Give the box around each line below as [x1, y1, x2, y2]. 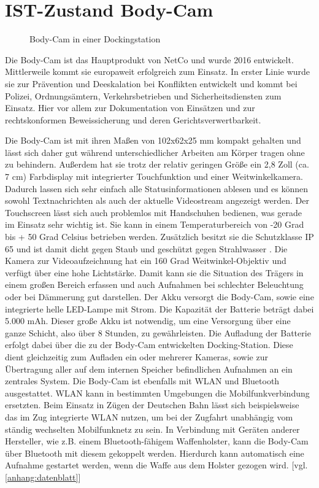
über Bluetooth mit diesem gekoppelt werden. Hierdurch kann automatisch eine [5, 446, 304, 459]
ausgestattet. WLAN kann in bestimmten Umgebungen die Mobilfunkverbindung [5, 386, 310, 399]
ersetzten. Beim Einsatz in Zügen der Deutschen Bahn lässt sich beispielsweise [5, 398, 299, 411]
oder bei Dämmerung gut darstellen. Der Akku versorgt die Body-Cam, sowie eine [5, 290, 314, 303]
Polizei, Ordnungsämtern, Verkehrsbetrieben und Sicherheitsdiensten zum [5, 89, 282, 102]
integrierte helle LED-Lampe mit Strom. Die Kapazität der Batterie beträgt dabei [5, 302, 314, 315]
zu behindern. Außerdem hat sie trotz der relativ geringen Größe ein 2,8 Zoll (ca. [5, 158, 309, 171]
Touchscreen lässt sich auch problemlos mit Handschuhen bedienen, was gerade [5, 206, 302, 219]
